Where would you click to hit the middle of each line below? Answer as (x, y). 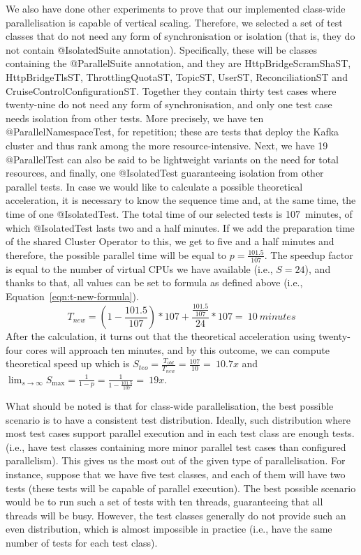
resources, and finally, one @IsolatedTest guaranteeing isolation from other (165, 173)
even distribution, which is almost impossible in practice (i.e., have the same (169, 529)
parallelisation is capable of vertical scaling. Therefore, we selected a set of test (174, 22)
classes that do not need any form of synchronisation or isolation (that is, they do (180, 36)
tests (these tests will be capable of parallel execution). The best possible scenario (181, 488)
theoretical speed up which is (68, 363)
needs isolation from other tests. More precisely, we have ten (135, 118)
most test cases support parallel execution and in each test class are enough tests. (180, 433)
